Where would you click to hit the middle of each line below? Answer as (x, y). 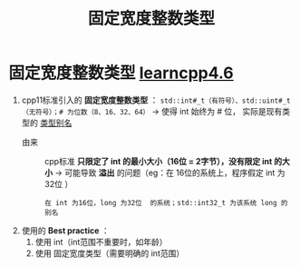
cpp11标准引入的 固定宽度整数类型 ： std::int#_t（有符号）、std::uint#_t (156, 100)
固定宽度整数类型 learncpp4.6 (121, 73)
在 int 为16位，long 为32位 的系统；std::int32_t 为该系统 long (160, 203)
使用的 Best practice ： (65, 230)
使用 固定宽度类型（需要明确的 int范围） (110, 253)
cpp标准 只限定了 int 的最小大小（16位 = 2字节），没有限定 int (158, 161)
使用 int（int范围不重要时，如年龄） (102, 242)
